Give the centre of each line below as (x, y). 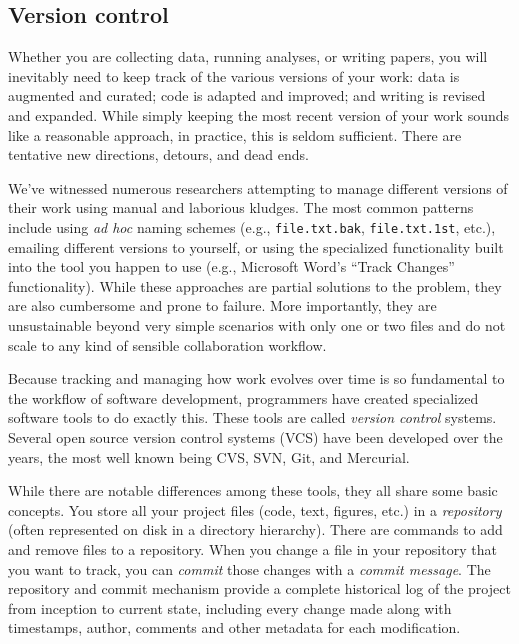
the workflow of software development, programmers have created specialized (243, 397)
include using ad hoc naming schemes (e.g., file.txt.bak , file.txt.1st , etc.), (252, 226)
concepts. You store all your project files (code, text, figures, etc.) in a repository (255, 509)
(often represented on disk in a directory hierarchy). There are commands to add (255, 529)
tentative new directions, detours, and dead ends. (158, 154)
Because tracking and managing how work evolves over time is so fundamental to (256, 378)
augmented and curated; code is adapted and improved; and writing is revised (247, 95)
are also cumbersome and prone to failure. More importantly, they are (222, 305)
